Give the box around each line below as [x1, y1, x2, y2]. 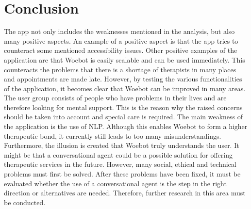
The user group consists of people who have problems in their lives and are [4, 93, 227, 103]
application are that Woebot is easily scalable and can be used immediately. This [4, 54, 245, 64]
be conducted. [4, 197, 46, 207]
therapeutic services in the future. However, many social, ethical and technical [4, 159, 236, 169]
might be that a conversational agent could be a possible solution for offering [4, 149, 233, 160]
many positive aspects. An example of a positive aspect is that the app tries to [4, 35, 238, 46]
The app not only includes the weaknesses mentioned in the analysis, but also [4, 26, 235, 36]
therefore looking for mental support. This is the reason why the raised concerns [4, 102, 243, 112]
